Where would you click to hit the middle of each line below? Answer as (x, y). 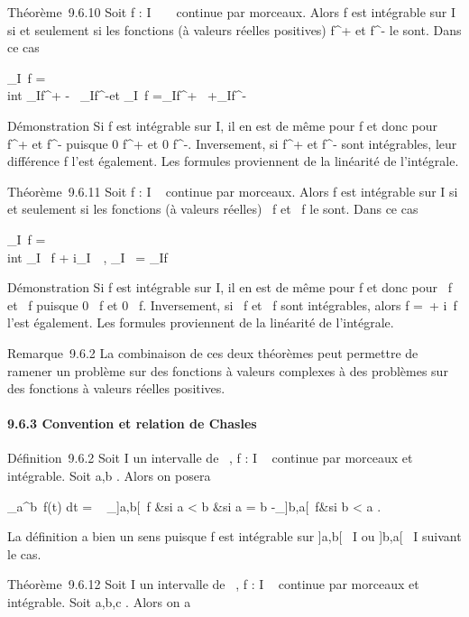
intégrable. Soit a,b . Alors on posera (109, 476)
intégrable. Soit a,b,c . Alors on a (99, 602)
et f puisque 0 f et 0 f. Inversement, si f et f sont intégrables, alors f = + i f (232, 304)
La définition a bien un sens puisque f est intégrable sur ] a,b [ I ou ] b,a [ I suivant (234, 536)
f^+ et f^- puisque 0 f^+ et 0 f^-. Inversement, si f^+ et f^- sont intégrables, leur (232, 143)
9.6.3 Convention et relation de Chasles (132, 424)
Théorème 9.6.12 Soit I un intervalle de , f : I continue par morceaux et (213, 584)
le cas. (24, 553)
